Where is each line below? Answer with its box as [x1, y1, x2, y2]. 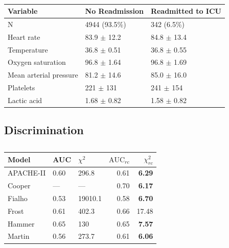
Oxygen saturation [8, 57, 66, 67]
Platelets [8, 82, 35, 93]
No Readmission [85, 6, 144, 16]
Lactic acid [8, 94, 42, 105]
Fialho [8, 192, 28, 203]
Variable [8, 6, 38, 16]
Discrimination [4, 122, 84, 138]
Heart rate [8, 31, 40, 42]
